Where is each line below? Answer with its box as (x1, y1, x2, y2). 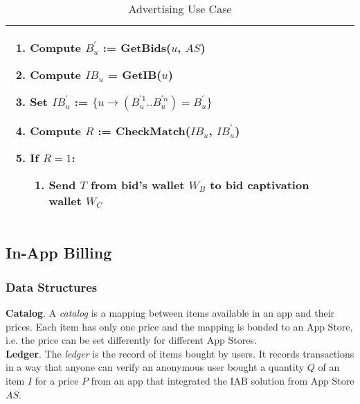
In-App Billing (6, 242, 112, 263)
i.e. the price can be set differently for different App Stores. (6, 333, 257, 347)
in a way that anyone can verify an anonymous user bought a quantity (6, 360, 305, 374)
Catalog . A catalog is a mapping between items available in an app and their (6, 306, 335, 319)
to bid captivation (210, 177, 309, 193)
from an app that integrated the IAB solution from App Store (91, 373, 354, 387)
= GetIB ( (107, 67, 162, 82)
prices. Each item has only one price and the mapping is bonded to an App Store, (6, 319, 353, 333)
